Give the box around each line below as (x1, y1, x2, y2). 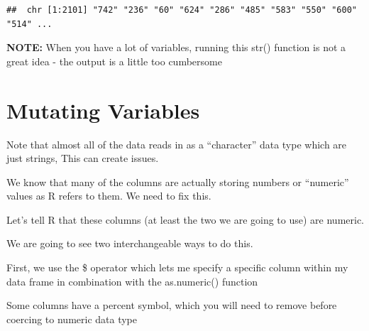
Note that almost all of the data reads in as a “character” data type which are (6, 136, 347, 151)
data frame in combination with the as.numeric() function (6, 273, 258, 288)
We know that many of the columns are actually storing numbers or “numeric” (6, 174, 349, 189)
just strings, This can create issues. (6, 151, 159, 165)
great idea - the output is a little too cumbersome (6, 53, 222, 68)
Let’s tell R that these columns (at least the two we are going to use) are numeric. (6, 212, 365, 227)
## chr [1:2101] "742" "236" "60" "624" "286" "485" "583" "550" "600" (6, 5, 357, 15)
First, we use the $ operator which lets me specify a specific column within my (6, 260, 348, 275)
